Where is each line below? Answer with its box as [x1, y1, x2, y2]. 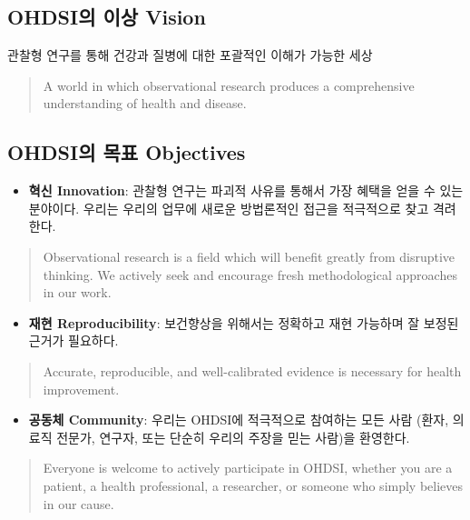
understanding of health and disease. [43, 94, 247, 113]
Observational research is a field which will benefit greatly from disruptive [43, 246, 455, 265]
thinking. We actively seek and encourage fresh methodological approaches [43, 265, 457, 284]
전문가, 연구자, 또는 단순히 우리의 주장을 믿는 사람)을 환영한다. [56, 427, 410, 446]
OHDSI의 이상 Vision [7, 3, 206, 31]
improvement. [43, 379, 120, 398]
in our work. [43, 283, 112, 302]
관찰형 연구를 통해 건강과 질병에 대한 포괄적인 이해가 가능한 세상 [7, 45, 373, 65]
